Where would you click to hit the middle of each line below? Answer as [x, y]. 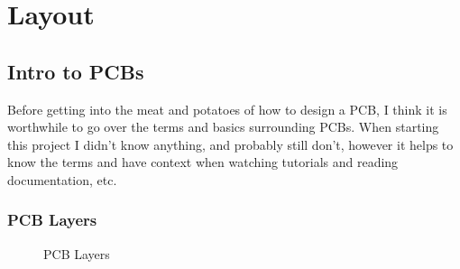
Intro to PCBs [76, 71]
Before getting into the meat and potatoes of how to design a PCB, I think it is [227, 109]
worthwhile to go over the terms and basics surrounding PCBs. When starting [223, 127]
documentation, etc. [62, 179]
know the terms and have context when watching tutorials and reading [203, 162]
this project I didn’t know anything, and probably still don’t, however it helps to [230, 144]
